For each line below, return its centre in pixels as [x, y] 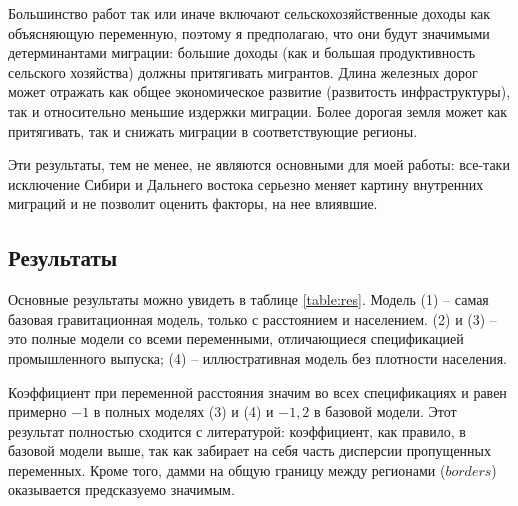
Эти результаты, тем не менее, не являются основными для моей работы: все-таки [259, 164]
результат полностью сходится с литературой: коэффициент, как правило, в [237, 430]
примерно [37, 411]
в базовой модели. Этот [385, 411]
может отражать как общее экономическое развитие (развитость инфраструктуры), [259, 91]
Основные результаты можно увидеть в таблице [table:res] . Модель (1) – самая [248, 299]
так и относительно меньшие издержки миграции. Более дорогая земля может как [258, 110]
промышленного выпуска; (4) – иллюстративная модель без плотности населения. [258, 357]
